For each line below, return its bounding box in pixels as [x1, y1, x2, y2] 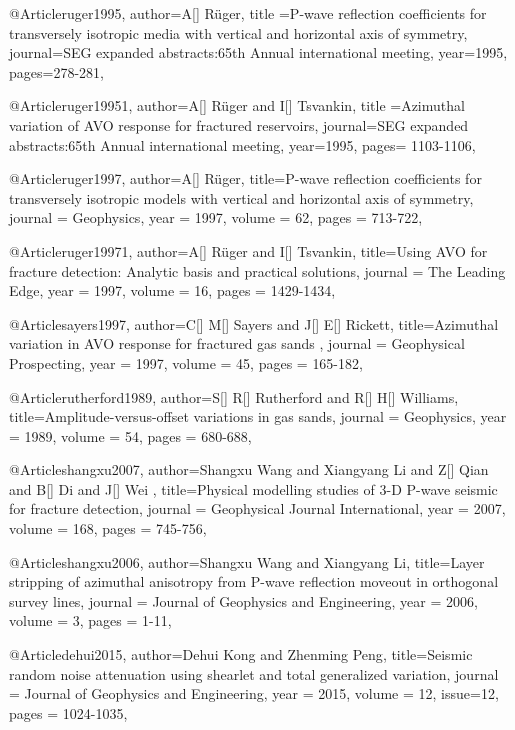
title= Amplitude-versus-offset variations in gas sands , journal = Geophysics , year [9, 406, 507, 427]
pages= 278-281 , [9, 61, 104, 82]
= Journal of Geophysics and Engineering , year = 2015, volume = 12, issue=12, [9, 683, 499, 704]
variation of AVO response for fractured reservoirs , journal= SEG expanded [9, 114, 469, 135]
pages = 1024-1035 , [9, 702, 128, 723]
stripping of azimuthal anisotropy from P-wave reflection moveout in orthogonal [9, 571, 499, 592]
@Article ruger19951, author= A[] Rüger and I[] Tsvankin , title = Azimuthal [9, 95, 465, 116]
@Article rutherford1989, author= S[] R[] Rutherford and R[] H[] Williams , [9, 386, 459, 407]
